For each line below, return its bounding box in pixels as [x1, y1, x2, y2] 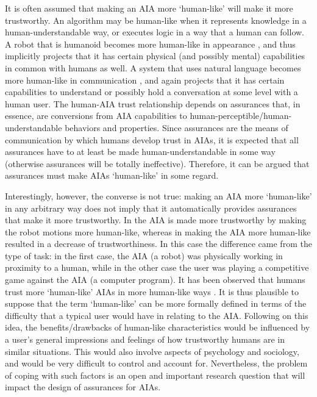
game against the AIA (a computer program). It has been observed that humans [5, 273, 305, 286]
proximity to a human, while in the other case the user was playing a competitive [5, 261, 309, 274]
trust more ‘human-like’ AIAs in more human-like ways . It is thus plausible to [5, 285, 299, 298]
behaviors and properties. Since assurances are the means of [65, 121, 288, 134]
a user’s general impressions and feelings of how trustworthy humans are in [5, 333, 285, 346]
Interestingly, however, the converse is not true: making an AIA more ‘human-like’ [5, 189, 312, 202]
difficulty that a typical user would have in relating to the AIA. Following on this [5, 309, 308, 321]
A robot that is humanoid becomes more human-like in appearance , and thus [5, 37, 296, 50]
